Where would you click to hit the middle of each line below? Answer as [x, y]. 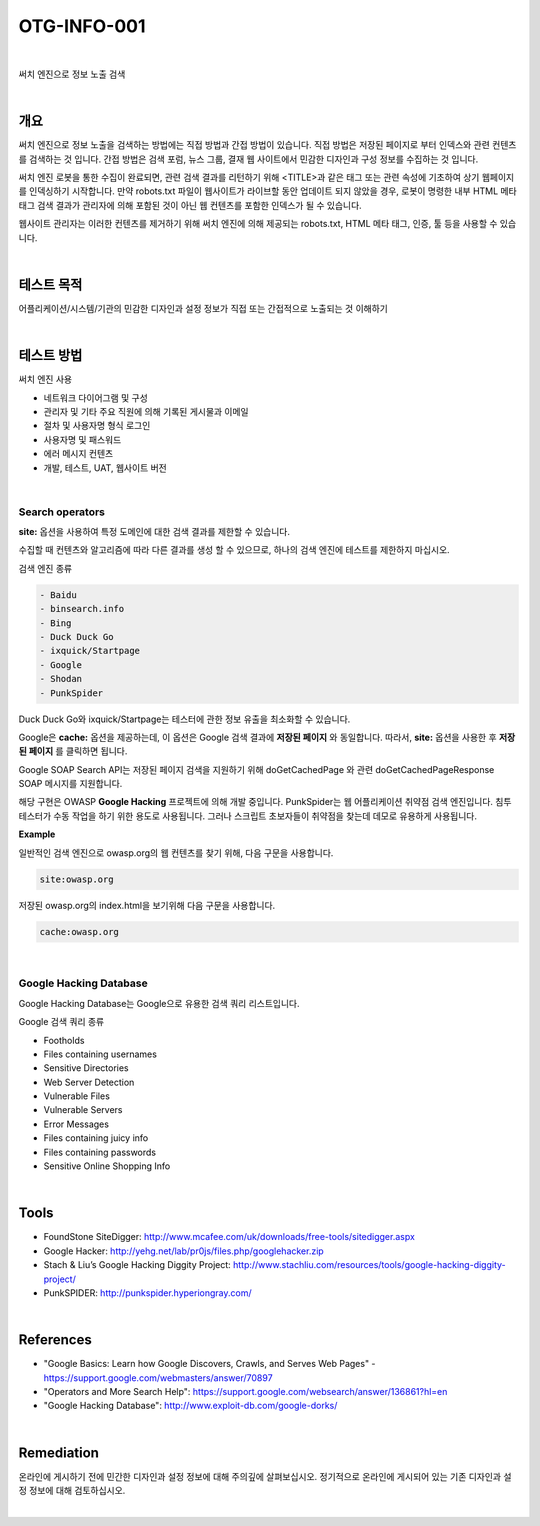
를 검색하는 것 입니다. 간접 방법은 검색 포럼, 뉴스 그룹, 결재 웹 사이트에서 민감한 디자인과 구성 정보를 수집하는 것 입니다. [248, 159]
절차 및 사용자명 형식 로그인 [97, 426]
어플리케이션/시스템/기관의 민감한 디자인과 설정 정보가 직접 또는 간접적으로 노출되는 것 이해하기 [203, 308]
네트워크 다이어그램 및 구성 [96, 397]
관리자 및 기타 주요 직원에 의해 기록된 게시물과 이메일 [146, 411]
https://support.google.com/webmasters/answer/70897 [158, 1377]
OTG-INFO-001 [82, 26]
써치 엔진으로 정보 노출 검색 [72, 74]
